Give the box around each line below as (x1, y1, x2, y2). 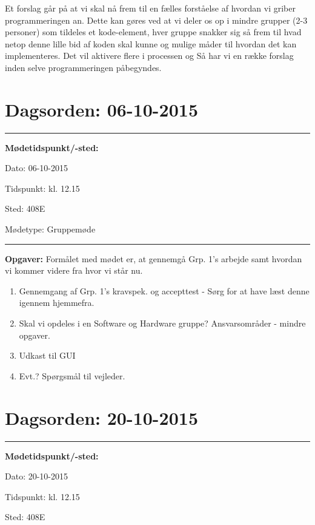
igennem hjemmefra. (19, 296, 94, 309)
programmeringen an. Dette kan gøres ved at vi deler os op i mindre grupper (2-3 (5, 13, 308, 26)
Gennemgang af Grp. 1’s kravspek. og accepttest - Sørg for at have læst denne (19, 284, 310, 297)
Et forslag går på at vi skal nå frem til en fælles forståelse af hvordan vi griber (5, 2, 296, 14)
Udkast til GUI (19, 349, 76, 362)
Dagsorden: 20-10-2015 (5, 405, 198, 430)
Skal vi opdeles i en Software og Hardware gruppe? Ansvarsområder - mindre (19, 317, 306, 330)
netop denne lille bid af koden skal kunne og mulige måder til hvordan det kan (5, 37, 297, 50)
